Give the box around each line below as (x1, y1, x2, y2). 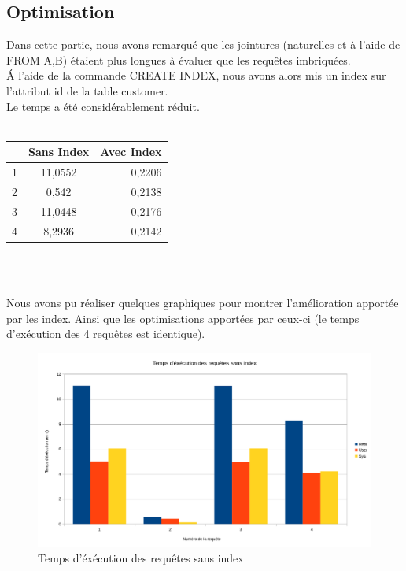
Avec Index (100, 143, 162, 160)
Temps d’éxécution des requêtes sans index (38, 550, 244, 566)
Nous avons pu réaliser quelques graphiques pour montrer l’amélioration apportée (6, 294, 399, 310)
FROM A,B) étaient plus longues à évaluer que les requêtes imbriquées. (6, 51, 351, 68)
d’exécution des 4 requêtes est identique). (6, 325, 205, 342)
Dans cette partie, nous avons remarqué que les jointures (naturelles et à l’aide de (6, 36, 400, 53)
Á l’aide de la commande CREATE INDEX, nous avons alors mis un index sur (6, 67, 386, 83)
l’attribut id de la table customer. (6, 82, 168, 98)
